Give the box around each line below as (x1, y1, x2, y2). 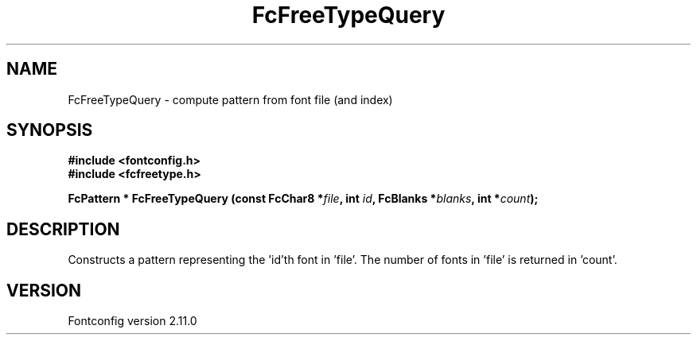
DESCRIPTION (6, 219, 120, 239)
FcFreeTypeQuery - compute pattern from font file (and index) (68, 92, 393, 107)
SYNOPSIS (6, 120, 93, 141)
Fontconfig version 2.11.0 (68, 314, 197, 328)
